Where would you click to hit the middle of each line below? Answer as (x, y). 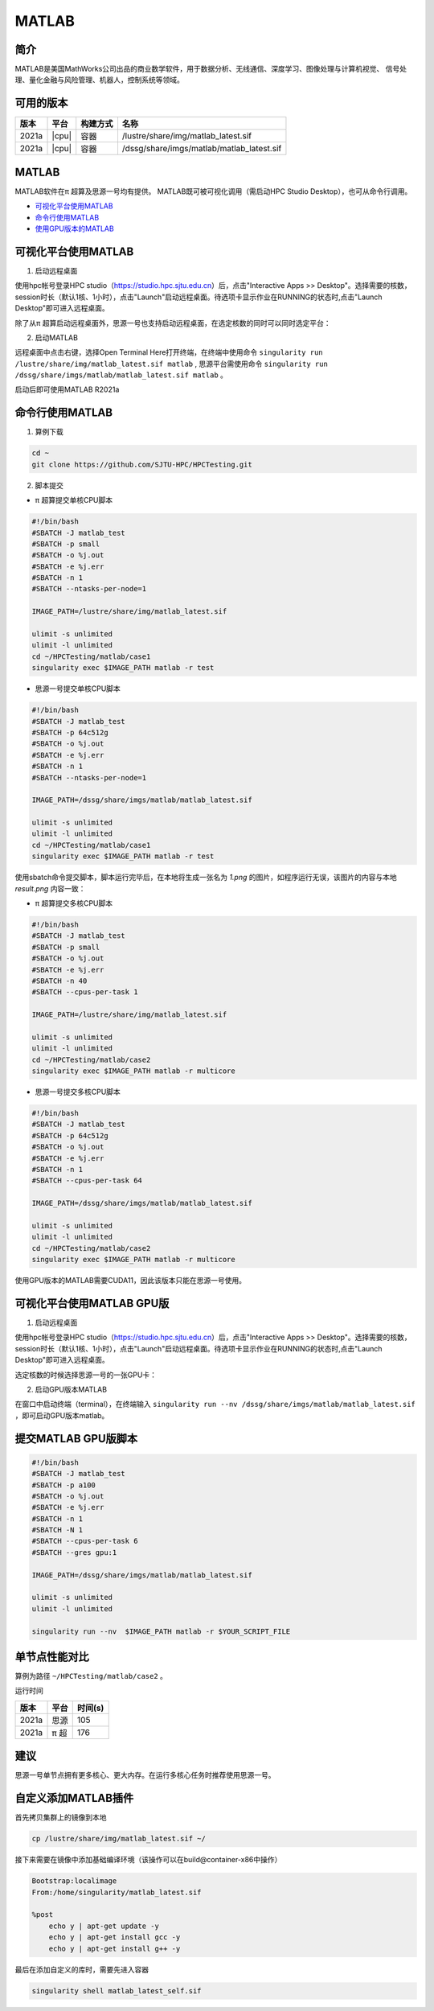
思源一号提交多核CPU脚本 (78, 1092)
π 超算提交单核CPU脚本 (74, 500)
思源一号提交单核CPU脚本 (78, 689)
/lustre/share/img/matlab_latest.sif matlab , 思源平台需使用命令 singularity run (172, 364)
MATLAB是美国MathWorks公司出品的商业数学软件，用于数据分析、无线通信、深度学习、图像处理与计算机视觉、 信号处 (211, 69)
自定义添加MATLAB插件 (74, 1798)
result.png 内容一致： (50, 888)
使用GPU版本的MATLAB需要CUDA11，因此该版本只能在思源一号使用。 (131, 1281)
